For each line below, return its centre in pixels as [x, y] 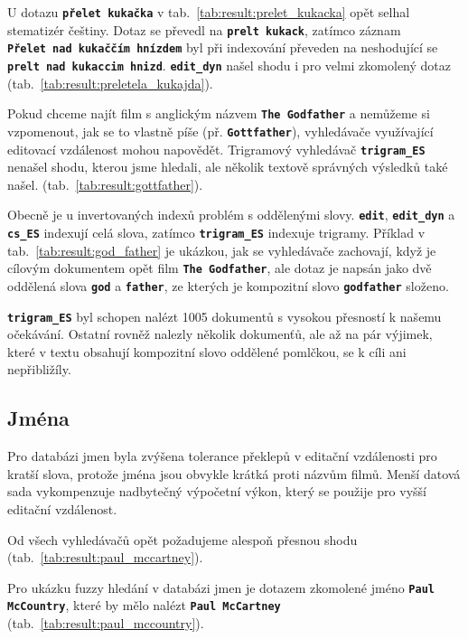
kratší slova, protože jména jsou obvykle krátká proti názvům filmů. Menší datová [234, 473]
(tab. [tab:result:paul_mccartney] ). [105, 557]
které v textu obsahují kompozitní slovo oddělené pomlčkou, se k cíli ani [207, 351]
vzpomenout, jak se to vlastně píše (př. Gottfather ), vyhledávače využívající [220, 131]
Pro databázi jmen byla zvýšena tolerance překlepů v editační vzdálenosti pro [222, 456]
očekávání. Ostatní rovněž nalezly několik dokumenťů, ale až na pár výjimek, [220, 334]
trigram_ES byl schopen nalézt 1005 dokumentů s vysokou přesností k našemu [225, 316]
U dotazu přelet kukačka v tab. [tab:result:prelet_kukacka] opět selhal [209, 12]
